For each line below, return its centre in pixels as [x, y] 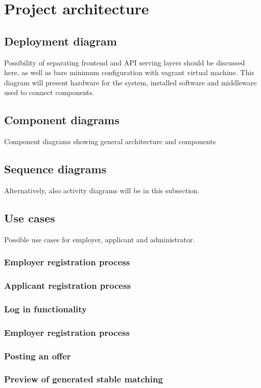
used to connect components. [49, 92]
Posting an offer [38, 356]
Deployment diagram [61, 41]
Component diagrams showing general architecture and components [110, 141]
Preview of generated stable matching [84, 379]
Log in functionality [46, 309]
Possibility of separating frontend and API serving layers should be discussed [125, 62]
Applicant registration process [67, 286]
